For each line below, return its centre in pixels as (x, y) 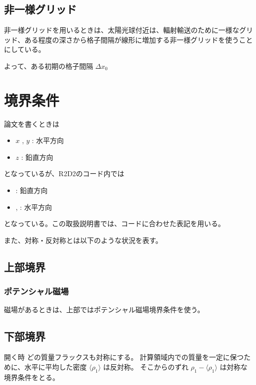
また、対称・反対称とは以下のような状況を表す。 (83, 240)
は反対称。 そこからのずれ (146, 366)
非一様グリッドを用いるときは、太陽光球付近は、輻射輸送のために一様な (122, 30)
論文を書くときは (32, 123)
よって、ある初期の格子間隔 (49, 66)
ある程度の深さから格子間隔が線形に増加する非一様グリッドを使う (132, 39)
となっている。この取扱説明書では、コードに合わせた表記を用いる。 (114, 223)
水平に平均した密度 (56, 366)
